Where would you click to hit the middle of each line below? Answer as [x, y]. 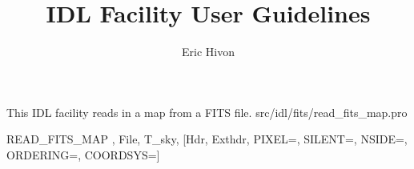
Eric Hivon [208, 52]
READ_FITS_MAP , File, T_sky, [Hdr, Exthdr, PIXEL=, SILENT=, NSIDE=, [207, 139]
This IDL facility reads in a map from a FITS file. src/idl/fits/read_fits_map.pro [207, 112]
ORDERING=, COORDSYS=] [83, 154]
